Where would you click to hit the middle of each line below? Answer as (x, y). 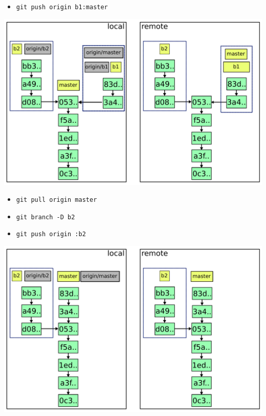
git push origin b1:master (62, 7)
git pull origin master (57, 200)
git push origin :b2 (51, 234)
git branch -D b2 (46, 217)
